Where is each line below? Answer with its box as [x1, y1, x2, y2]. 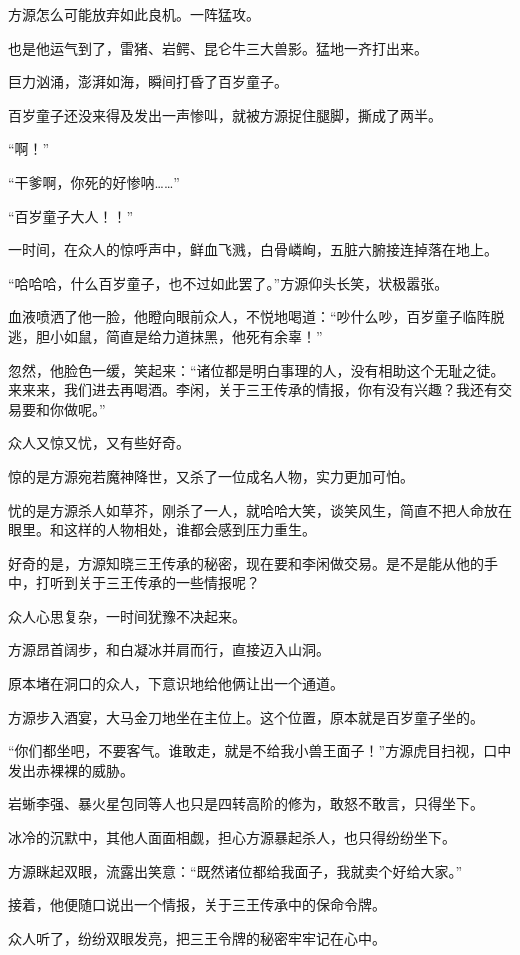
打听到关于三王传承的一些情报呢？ [35, 572, 260, 593]
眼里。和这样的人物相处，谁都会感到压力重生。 [8, 519, 316, 540]
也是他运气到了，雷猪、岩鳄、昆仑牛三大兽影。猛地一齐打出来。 [8, 37, 428, 58]
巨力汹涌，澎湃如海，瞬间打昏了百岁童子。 [8, 71, 288, 92]
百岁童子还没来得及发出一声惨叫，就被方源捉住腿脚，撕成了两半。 [8, 104, 442, 125]
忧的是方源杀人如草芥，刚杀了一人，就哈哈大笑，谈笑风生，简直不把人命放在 [8, 499, 512, 520]
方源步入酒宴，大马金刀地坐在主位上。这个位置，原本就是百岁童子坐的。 [8, 706, 484, 727]
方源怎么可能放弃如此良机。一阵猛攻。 [8, 4, 260, 24]
